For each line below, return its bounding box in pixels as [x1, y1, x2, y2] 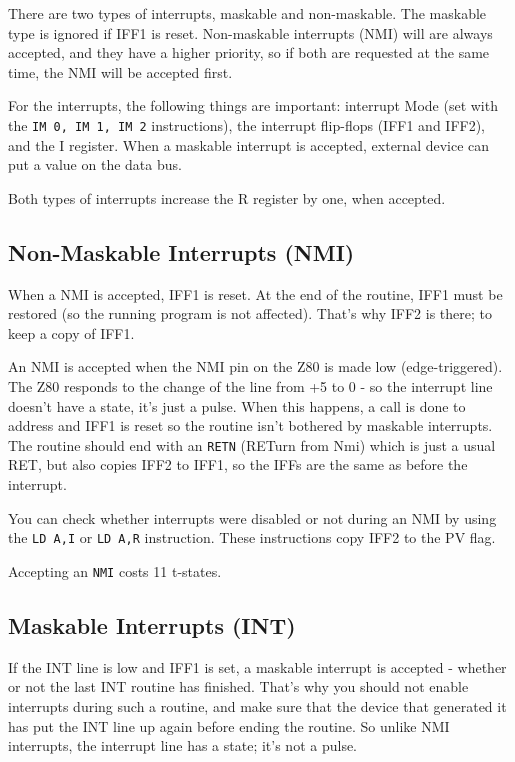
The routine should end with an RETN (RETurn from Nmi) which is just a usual [8, 434, 496, 455]
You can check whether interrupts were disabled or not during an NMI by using [8, 507, 497, 528]
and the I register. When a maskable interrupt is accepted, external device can [8, 134, 490, 155]
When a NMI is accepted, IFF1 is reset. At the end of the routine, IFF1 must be [8, 283, 503, 304]
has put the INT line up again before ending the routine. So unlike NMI [8, 715, 450, 736]
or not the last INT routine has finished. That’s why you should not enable [8, 676, 469, 697]
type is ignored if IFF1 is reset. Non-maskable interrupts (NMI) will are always [8, 22, 493, 43]
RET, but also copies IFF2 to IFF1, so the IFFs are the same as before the [8, 454, 468, 475]
